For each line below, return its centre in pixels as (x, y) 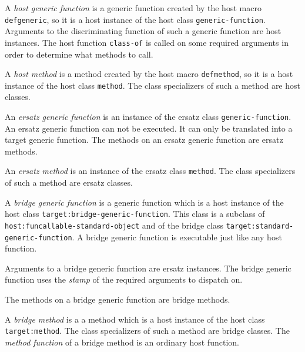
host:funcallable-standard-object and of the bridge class (114, 225)
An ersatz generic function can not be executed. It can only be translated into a (149, 128)
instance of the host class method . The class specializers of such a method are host (152, 85)
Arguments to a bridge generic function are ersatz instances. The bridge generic (148, 268)
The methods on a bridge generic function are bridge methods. (118, 299)
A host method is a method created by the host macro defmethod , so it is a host (149, 74)
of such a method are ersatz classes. (69, 182)
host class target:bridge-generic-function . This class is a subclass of (135, 214)
